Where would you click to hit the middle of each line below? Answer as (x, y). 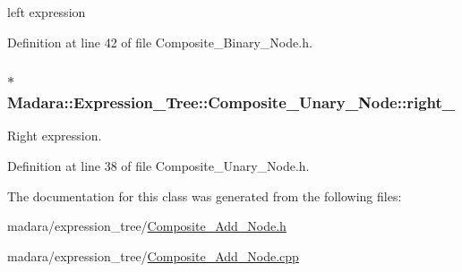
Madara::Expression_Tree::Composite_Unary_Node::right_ (231, 102)
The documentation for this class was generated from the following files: (205, 195)
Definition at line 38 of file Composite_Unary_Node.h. (158, 165)
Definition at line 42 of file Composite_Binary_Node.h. (160, 42)
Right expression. (55, 136)
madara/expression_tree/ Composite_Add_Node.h (147, 226)
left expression (47, 12)
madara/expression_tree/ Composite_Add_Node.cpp (153, 255)
